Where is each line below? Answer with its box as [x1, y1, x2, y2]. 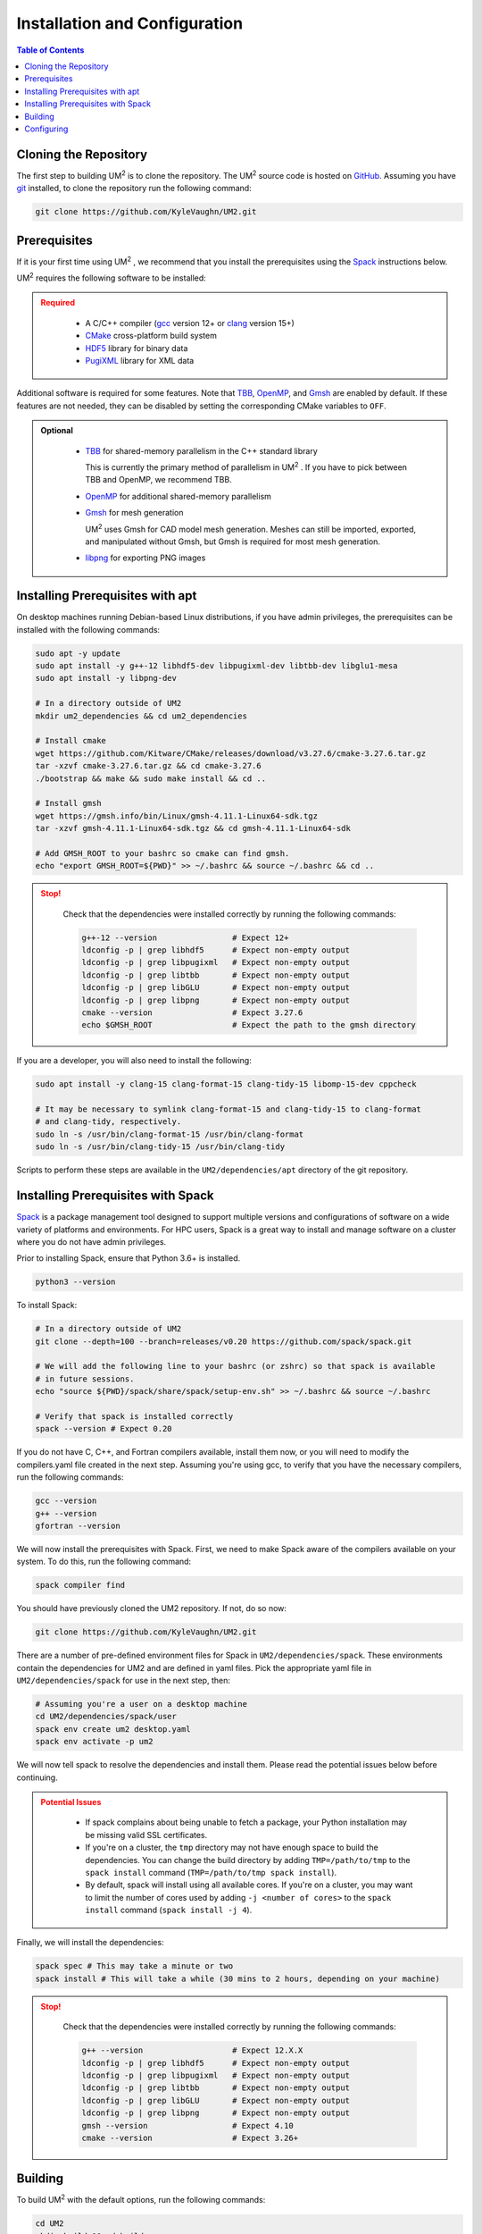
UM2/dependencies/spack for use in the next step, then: [16, 1675, 231, 1686]
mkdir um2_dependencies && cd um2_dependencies [35, 710, 247, 721]
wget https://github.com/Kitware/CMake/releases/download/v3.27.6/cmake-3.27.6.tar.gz [35, 748, 427, 759]
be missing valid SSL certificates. [85, 1829, 208, 1840]
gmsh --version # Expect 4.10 [81, 2121, 294, 2130]
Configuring [24, 123, 69, 134]
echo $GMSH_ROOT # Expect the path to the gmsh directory [81, 1020, 417, 1030]
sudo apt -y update [35, 648, 120, 659]
